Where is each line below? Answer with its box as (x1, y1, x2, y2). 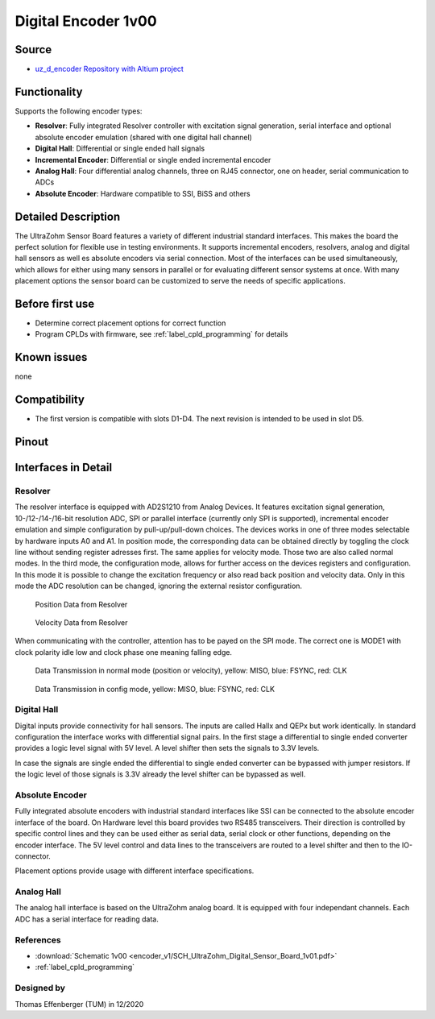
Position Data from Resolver (35, 599, 128, 609)
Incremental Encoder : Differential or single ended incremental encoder (35, 155, 271, 164)
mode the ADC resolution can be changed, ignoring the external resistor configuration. (14, 581, 302, 591)
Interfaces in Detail (14, 461, 113, 474)
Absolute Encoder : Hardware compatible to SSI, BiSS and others (35, 188, 251, 198)
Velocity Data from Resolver (35, 617, 128, 628)
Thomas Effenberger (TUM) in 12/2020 (14, 999, 144, 1009)
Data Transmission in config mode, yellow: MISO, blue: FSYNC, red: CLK (35, 684, 275, 694)
